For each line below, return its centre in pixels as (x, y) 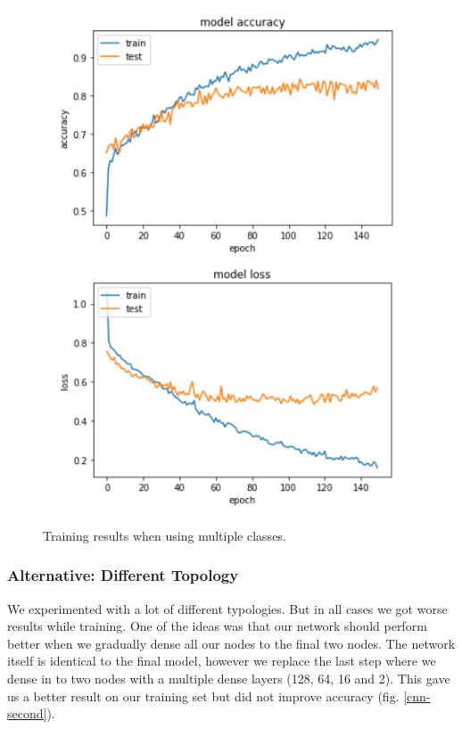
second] (27, 713)
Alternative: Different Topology (123, 575)
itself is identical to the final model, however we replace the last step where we (222, 661)
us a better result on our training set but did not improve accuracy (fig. (203, 696)
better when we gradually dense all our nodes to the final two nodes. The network (231, 643)
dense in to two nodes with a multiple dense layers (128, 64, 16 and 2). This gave (229, 679)
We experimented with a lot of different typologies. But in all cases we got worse (227, 608)
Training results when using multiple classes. (165, 535)
